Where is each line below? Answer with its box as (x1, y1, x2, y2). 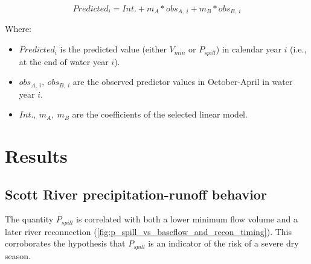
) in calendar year (216, 43, 281, 55)
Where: (5, 22, 31, 35)
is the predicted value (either (60, 43, 167, 55)
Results (5, 143, 68, 168)
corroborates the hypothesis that (5, 237, 126, 250)
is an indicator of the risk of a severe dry (148, 237, 299, 250)
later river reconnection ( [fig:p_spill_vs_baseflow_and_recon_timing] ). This (5, 225, 292, 237)
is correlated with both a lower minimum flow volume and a (76, 213, 298, 225)
